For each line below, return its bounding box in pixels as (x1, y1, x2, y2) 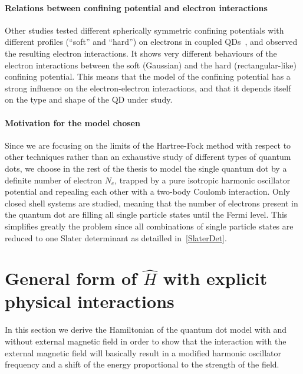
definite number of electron (5, 173, 102, 186)
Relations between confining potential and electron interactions (5, 1, 268, 14)
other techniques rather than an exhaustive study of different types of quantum (5, 150, 291, 163)
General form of (5, 266, 137, 290)
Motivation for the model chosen (5, 116, 140, 129)
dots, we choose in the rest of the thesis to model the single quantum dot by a (5, 162, 287, 174)
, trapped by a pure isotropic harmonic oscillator (114, 173, 291, 186)
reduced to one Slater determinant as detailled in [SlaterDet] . (5, 231, 227, 244)
